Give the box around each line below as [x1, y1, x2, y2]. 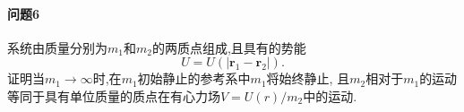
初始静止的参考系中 [137, 69, 251, 88]
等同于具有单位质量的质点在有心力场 [7, 86, 220, 105]
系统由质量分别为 [7, 38, 107, 56]
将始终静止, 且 [266, 69, 350, 88]
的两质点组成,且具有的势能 [151, 38, 306, 56]
